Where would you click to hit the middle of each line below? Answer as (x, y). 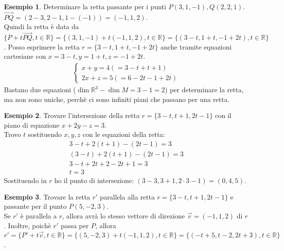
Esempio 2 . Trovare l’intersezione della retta (72, 115)
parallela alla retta (127, 196)
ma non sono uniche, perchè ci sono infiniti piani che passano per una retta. (117, 99)
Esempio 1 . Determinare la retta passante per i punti (85, 6)
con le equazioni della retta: (124, 134)
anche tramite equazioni (196, 46)
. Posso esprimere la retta (42, 46)
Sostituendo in (25, 180)
